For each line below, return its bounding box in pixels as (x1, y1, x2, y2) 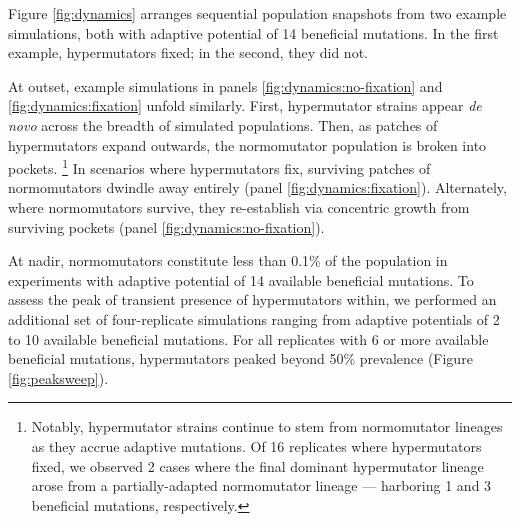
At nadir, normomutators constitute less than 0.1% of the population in (8, 250, 448, 271)
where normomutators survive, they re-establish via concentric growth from (8, 197, 470, 217)
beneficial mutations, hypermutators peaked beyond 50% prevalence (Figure (8, 348, 473, 369)
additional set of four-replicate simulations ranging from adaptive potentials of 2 (8, 308, 500, 329)
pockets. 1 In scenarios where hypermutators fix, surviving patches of (8, 155, 431, 178)
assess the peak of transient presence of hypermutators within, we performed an (8, 289, 497, 310)
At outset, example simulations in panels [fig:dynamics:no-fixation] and (8, 75, 443, 96)
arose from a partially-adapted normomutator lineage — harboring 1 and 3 (31, 475, 492, 496)
